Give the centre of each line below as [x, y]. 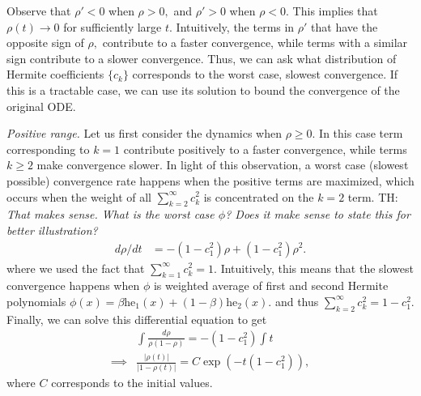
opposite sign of [45, 43]
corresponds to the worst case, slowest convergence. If [265, 74]
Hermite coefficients [55, 74]
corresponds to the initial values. [132, 382]
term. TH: [373, 196]
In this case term [361, 133]
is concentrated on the [259, 196]
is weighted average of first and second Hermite [271, 285]
